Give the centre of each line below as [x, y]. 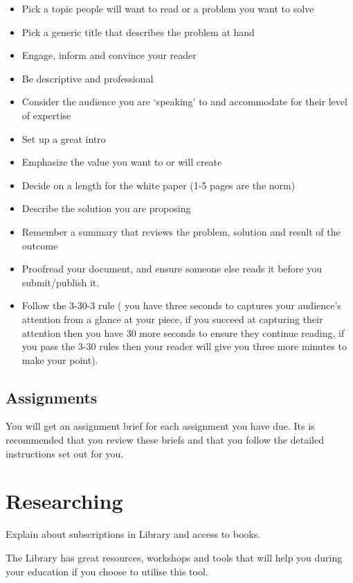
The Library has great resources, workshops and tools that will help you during [174, 557]
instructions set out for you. [65, 453]
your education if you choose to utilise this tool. [107, 571]
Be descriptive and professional [88, 78]
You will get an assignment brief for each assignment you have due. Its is [160, 426]
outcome [40, 245]
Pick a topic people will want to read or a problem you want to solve [168, 8]
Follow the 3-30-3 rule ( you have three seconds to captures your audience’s [181, 305]
